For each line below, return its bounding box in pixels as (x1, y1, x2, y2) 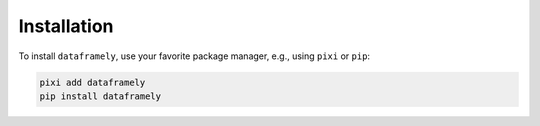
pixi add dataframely (39, 76, 146, 88)
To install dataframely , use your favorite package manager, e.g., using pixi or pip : (18, 50, 370, 62)
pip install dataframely (39, 90, 162, 102)
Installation (18, 15, 114, 37)
